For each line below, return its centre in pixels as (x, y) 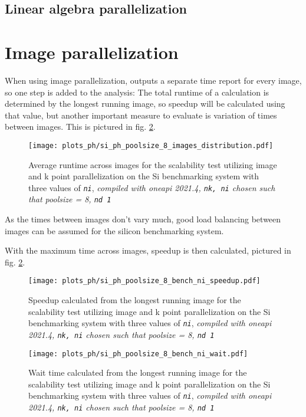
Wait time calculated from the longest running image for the (138, 372)
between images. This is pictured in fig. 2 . (80, 127)
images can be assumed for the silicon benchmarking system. (114, 230)
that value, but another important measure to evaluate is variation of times (141, 115)
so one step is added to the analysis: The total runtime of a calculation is (137, 92)
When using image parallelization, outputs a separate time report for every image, (153, 80)
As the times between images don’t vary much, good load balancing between (143, 219)
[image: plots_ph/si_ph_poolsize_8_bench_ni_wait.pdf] (138, 354)
